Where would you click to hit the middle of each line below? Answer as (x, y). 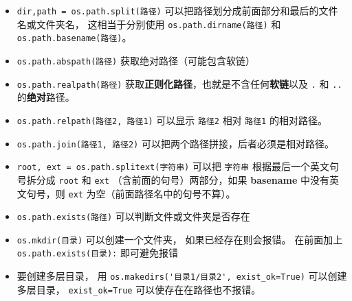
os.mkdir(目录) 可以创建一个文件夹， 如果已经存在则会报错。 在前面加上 (180, 239)
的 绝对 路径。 (46, 97)
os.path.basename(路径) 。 (74, 37)
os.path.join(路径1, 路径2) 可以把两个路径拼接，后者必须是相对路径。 (175, 143)
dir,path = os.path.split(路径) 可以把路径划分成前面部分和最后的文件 (177, 10)
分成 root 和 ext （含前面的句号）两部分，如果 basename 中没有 (183, 179)
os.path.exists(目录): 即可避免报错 (97, 253)
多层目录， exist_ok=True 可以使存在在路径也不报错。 (139, 289)
